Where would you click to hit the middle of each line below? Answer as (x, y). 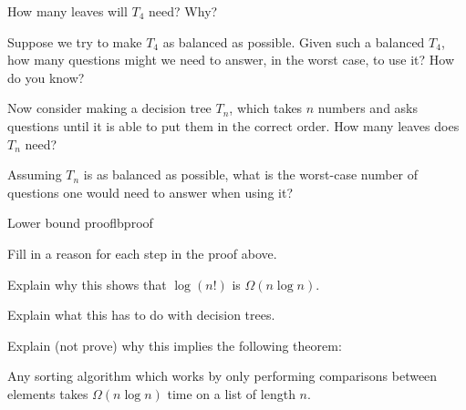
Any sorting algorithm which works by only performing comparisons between (223, 376)
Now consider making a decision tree (109, 108)
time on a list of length (231, 393)
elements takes (48, 393)
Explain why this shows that (87, 284)
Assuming (35, 174)
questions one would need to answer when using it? (150, 192)
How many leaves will (67, 11)
